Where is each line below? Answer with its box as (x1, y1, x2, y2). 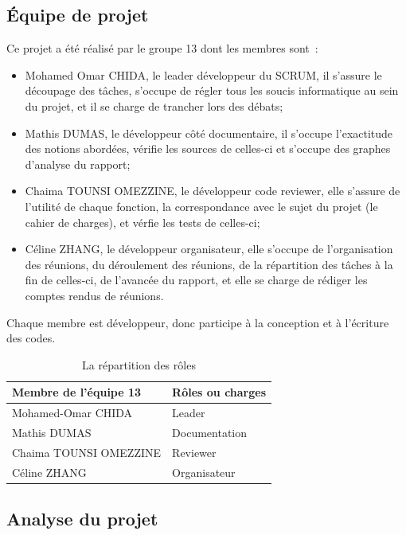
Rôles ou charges (172, 384, 267, 400)
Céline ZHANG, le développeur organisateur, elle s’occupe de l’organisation (25, 240, 393, 257)
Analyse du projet (6, 506, 158, 531)
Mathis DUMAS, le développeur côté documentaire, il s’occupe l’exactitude (25, 124, 393, 141)
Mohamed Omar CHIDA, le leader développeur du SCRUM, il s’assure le (25, 66, 382, 83)
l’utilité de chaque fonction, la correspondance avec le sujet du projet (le (25, 197, 378, 214)
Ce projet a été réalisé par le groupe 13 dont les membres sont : (6, 40, 318, 57)
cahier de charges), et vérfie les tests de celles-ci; (25, 213, 260, 230)
